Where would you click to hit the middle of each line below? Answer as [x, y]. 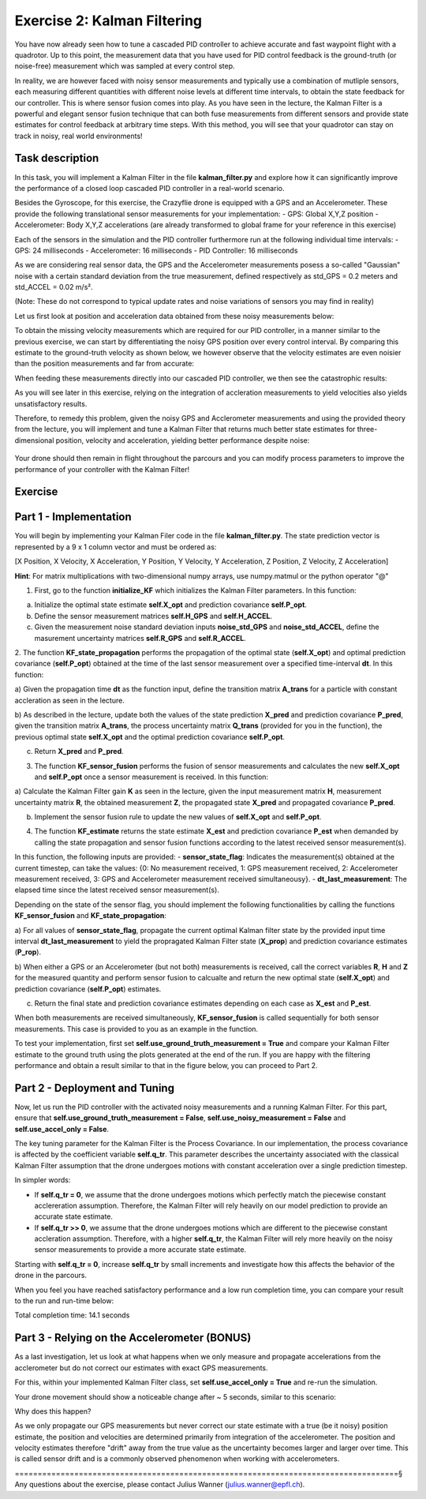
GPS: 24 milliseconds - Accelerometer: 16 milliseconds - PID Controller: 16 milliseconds [156, 250]
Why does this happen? [53, 1411]
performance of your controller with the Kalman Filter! [102, 469]
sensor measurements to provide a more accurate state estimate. [140, 1250]
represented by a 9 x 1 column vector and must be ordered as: [116, 547]
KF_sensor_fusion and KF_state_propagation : [91, 916]
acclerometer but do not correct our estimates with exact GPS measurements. [141, 1368]
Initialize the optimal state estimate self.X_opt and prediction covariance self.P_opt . [171, 605]
